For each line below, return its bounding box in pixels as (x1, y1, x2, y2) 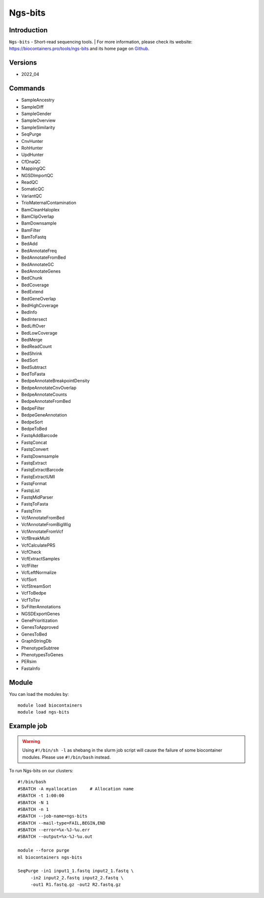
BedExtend (21, 289, 44, 295)
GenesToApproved (21, 624, 59, 630)
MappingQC (21, 165, 46, 171)
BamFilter (21, 227, 41, 233)
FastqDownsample (21, 453, 59, 459)
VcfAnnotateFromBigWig (21, 522, 71, 528)
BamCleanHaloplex (21, 207, 60, 212)
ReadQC (21, 179, 39, 185)
